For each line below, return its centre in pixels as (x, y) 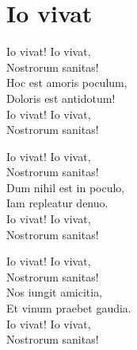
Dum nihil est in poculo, (66, 187)
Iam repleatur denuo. (57, 203)
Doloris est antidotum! (61, 98)
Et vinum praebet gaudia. (69, 308)
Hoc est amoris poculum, (67, 83)
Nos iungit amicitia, (55, 292)
